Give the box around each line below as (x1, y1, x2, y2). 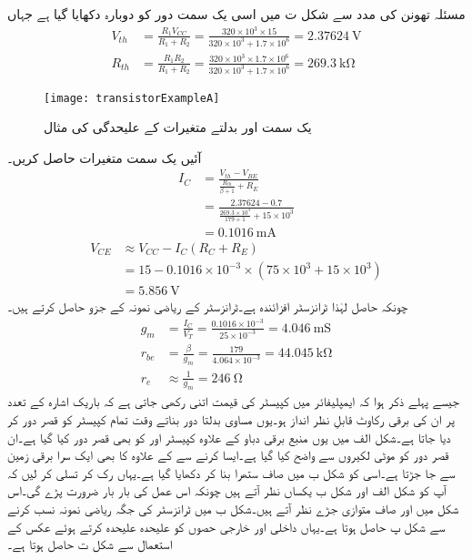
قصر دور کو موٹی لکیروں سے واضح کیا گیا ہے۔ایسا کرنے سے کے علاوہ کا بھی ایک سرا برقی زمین (7, 445, 449, 464)
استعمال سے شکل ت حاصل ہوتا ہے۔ (7, 535, 173, 554)
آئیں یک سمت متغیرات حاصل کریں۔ (7, 148, 202, 167)
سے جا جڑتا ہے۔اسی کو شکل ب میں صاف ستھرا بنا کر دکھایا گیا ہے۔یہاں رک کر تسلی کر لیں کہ (7, 463, 456, 482)
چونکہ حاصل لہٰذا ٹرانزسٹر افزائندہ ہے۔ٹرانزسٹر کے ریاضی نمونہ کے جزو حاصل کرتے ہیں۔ (7, 297, 408, 316)
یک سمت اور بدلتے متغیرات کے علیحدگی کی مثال (44, 117, 312, 137)
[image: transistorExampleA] (44, 91, 220, 105)
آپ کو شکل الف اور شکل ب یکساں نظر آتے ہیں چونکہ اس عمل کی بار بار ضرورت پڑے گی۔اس (7, 481, 447, 500)
